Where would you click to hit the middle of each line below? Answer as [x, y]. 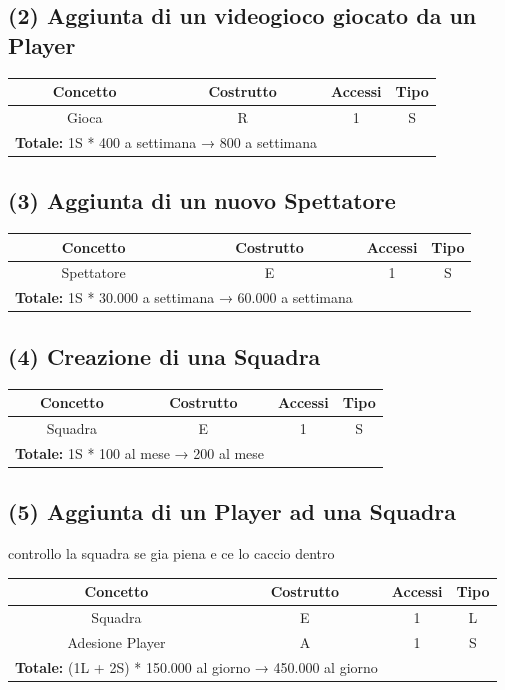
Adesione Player [116, 641]
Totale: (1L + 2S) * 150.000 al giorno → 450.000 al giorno [196, 666]
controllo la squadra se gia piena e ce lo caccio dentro [171, 553]
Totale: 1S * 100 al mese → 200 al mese [140, 452]
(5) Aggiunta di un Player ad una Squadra [232, 511]
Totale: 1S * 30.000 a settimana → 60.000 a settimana [184, 297]
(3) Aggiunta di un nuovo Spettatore [202, 200]
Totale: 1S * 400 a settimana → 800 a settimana [166, 141]
